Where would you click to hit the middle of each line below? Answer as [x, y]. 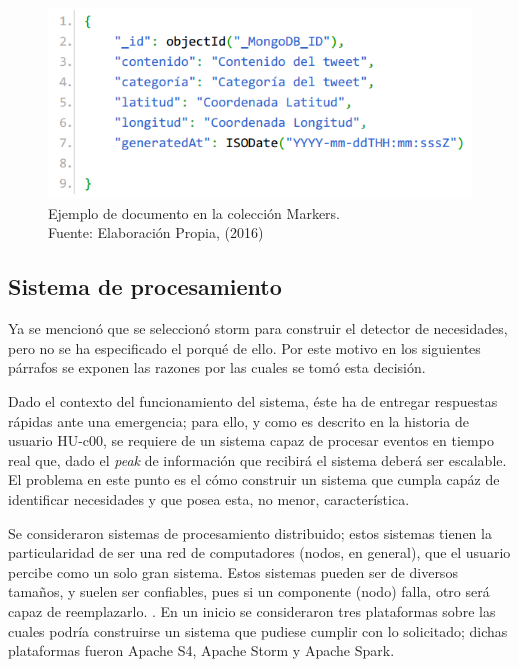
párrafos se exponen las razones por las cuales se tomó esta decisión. [217, 367]
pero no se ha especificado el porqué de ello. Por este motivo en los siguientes [244, 347]
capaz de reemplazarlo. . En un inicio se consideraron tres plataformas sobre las [252, 610]
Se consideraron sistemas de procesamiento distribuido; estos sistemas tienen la [250, 532]
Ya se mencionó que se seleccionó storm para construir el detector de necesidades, [258, 328]
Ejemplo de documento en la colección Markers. [194, 212]
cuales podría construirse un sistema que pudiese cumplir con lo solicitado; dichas [258, 630]
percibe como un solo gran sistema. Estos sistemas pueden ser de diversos [233, 571]
